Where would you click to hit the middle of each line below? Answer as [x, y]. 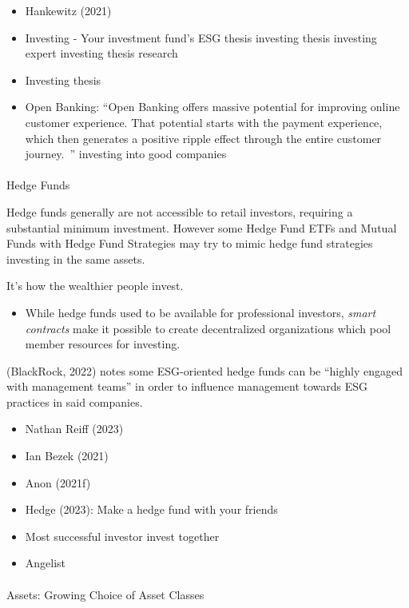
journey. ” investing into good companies [126, 154]
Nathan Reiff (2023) [74, 429]
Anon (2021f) [58, 482]
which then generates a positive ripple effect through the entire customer [203, 138]
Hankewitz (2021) [68, 10]
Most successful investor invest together [122, 536]
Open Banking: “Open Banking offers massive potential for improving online [212, 107]
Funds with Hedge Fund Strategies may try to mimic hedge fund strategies [190, 243]
